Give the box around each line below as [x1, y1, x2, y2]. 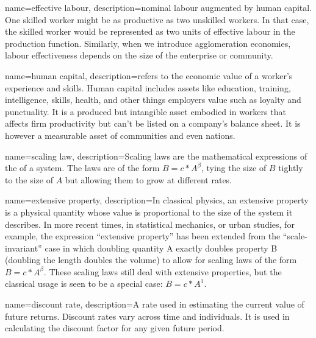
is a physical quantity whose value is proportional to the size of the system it [5, 205, 293, 218]
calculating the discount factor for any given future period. [5, 322, 224, 334]
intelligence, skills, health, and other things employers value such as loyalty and [5, 93, 301, 106]
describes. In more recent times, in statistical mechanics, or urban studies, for [5, 217, 295, 230]
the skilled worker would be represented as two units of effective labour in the [5, 25, 295, 38]
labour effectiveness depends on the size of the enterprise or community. [5, 49, 273, 62]
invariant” [5, 241, 42, 254]
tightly [278, 161, 303, 174]
